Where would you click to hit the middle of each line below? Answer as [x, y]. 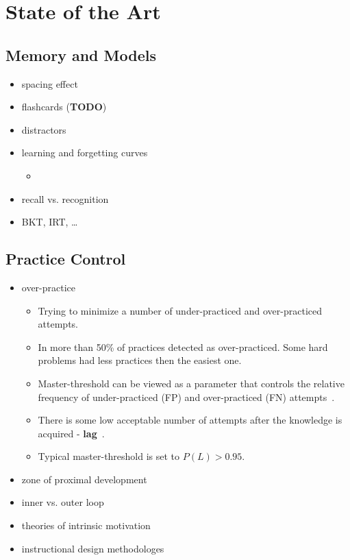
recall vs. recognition [65, 198]
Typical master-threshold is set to [109, 456]
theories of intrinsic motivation [86, 525]
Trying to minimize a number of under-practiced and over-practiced [180, 310]
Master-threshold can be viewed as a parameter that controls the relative [191, 383]
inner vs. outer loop [63, 502]
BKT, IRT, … [50, 222]
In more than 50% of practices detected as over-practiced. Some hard [183, 346]
